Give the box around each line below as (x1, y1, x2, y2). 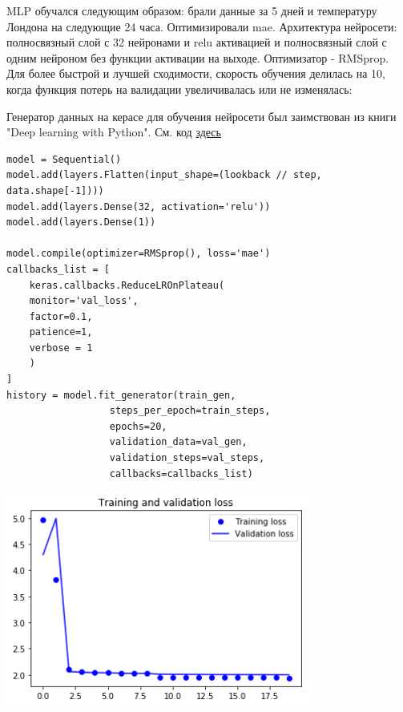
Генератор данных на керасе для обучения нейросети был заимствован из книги (6, 107, 397, 124)
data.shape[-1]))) (6, 184, 104, 196)
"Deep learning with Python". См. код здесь (6, 123, 221, 140)
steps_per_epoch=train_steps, (109, 405, 271, 417)
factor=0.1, (29, 310, 93, 322)
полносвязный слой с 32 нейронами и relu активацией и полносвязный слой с (6, 34, 387, 51)
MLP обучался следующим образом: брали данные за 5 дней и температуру (6, 2, 377, 18)
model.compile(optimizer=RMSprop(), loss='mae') (6, 248, 271, 260)
